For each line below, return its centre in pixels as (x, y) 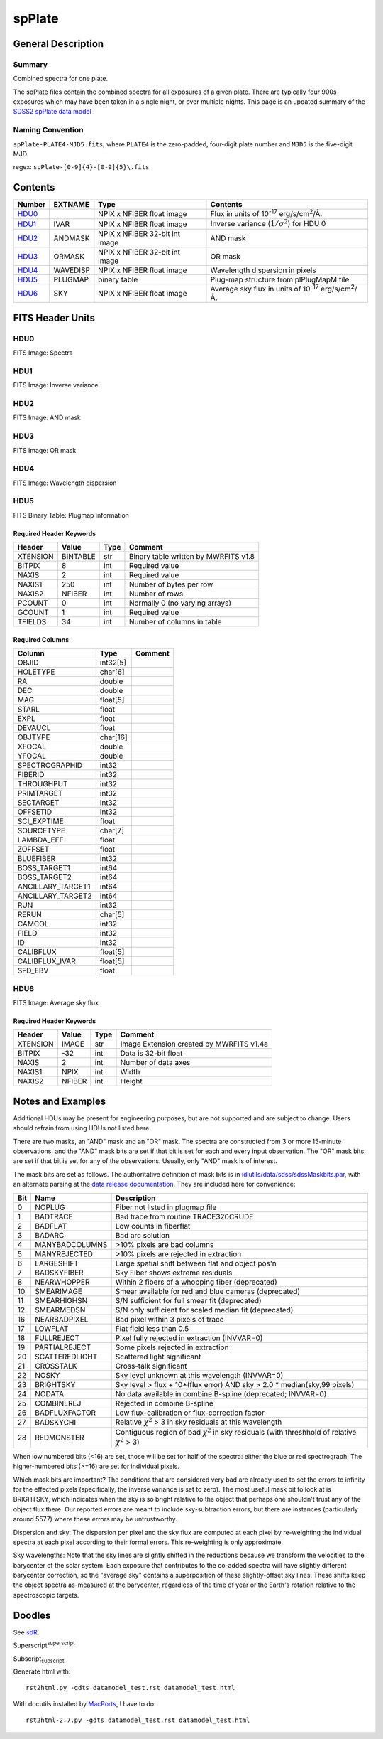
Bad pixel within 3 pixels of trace (170, 1319)
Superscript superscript (44, 1644)
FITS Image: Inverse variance (56, 385)
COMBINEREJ (58, 1403)
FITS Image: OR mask (45, 450)
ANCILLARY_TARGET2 (55, 896)
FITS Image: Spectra (43, 353)
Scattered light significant (158, 1357)
